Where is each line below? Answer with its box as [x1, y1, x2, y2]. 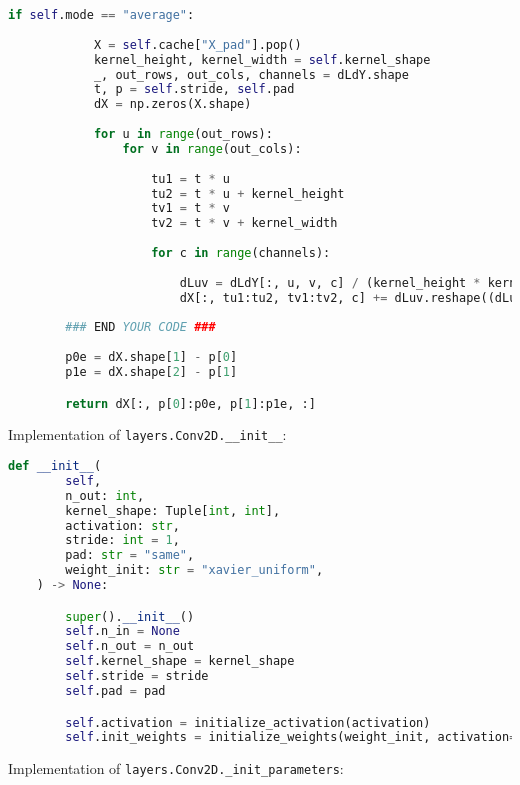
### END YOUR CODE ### [65, 320, 216, 335]
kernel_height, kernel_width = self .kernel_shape [93, 52, 431, 67]
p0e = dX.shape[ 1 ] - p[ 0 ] [65, 350, 238, 365]
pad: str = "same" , [65, 548, 195, 563]
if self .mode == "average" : [8, 8, 195, 22]
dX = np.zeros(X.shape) [93, 97, 252, 112]
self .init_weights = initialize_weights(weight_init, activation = [65, 730, 517, 745]
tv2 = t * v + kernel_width [151, 216, 338, 231]
